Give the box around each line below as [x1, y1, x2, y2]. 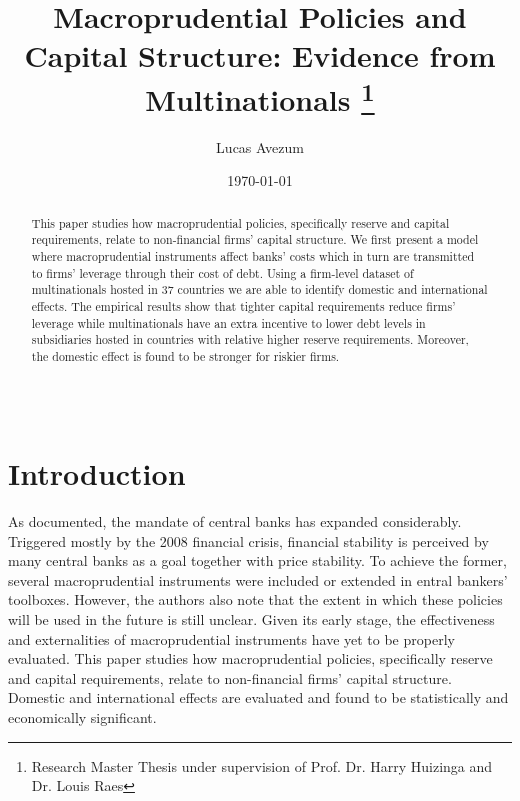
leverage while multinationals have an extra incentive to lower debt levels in [31, 314, 426, 331]
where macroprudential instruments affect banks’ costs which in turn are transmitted [31, 248, 475, 265]
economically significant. [8, 706, 157, 727]
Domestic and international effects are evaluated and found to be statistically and [8, 687, 509, 708]
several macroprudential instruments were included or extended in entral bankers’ [8, 569, 508, 590]
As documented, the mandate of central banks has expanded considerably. [8, 510, 462, 531]
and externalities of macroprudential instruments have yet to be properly [8, 628, 455, 649]
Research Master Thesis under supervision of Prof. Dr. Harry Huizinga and [31, 755, 493, 776]
